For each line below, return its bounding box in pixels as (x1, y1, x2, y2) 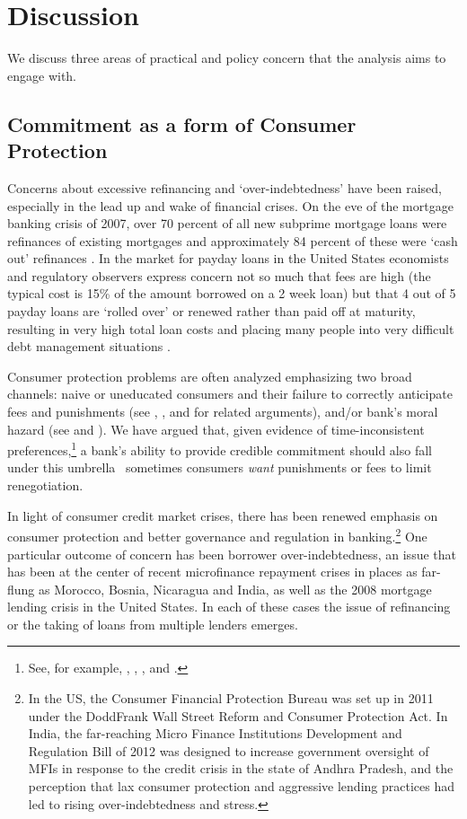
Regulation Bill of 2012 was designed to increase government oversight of (28, 741, 429, 760)
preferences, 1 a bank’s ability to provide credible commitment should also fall (7, 438, 432, 459)
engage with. (7, 66, 76, 84)
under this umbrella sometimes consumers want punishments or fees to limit (7, 458, 432, 477)
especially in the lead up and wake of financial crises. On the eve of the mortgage (7, 196, 454, 215)
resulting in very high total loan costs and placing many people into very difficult (7, 319, 454, 338)
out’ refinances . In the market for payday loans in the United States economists (7, 249, 449, 268)
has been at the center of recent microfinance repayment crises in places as (7, 562, 418, 581)
